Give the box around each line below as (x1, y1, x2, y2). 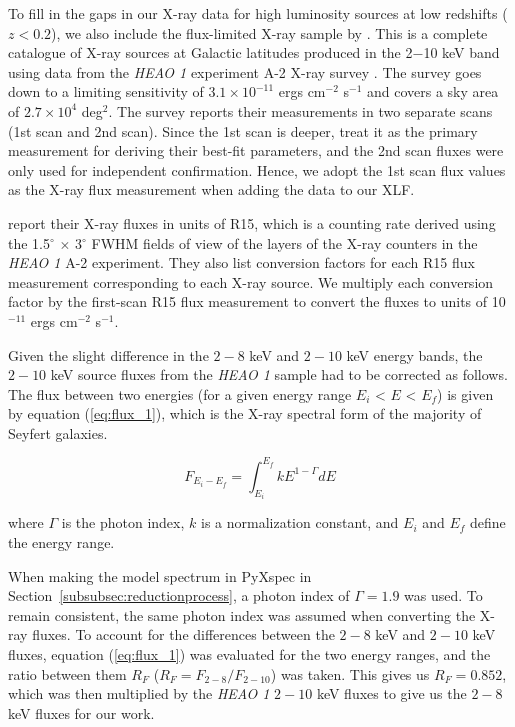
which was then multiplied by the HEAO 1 (8, 683, 270, 704)
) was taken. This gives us (270, 663, 430, 684)
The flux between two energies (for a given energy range (8, 383, 352, 404)
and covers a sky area (367, 81, 499, 102)
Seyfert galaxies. (8, 422, 108, 443)
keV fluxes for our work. (8, 702, 155, 723)
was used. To (404, 585, 483, 606)
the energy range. (8, 532, 115, 552)
